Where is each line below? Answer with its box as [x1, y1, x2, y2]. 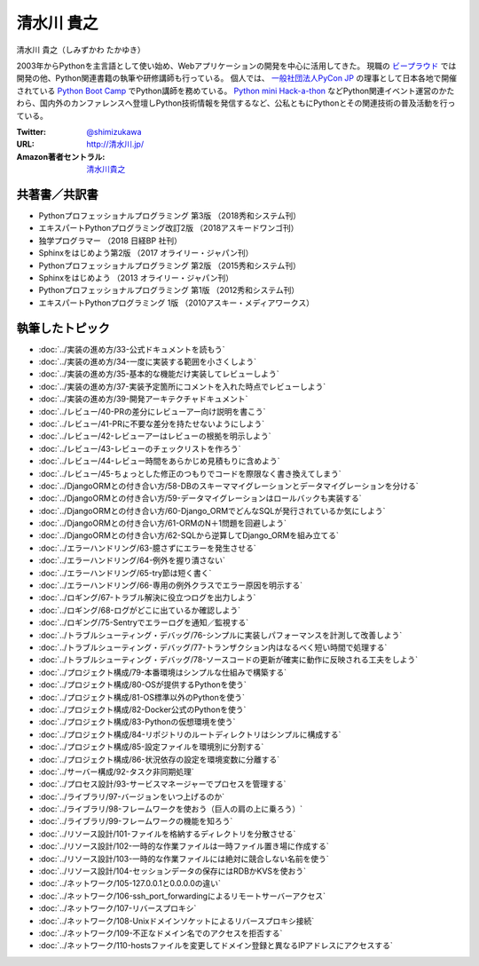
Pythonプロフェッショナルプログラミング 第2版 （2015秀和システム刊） [38, 260, 301, 271]
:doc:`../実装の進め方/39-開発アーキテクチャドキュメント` [38, 393, 248, 404]
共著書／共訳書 [16, 186, 98, 202]
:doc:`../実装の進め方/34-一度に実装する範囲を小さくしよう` [38, 356, 257, 367]
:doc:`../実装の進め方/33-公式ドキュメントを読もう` [38, 344, 225, 354]
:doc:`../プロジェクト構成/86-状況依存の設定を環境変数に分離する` [38, 754, 280, 764]
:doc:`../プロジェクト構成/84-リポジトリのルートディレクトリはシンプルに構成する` [38, 729, 342, 740]
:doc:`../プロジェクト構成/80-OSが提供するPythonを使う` [38, 679, 247, 690]
